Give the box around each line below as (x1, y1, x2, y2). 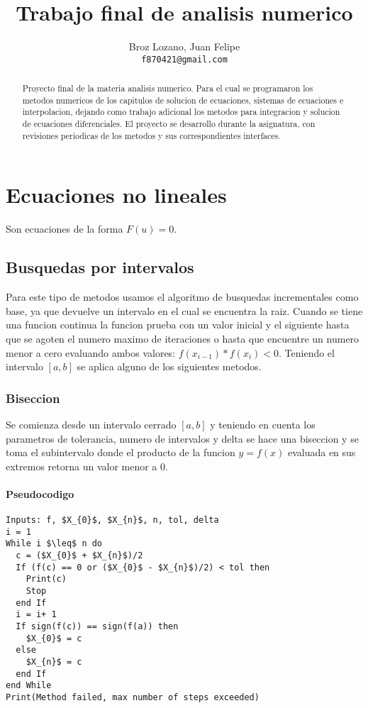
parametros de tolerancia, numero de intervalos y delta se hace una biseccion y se (6, 431, 359, 446)
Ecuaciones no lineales (6, 180, 227, 209)
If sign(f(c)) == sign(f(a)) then (16, 621, 179, 632)
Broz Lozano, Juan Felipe (128, 39, 240, 54)
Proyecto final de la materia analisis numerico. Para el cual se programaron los (22, 82, 313, 94)
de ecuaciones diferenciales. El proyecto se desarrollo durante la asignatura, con (22, 118, 316, 130)
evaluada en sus (287, 445, 356, 460)
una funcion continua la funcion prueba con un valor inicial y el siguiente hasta (6, 317, 350, 332)
